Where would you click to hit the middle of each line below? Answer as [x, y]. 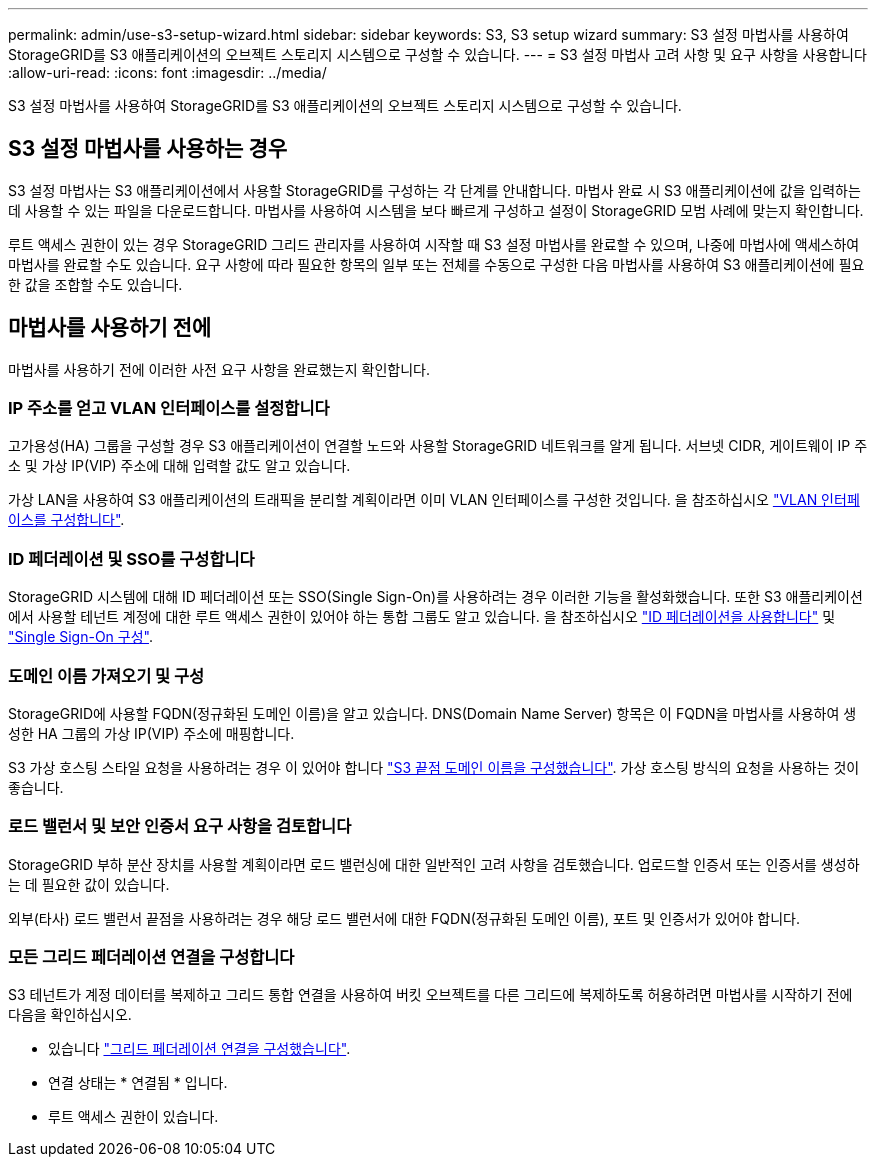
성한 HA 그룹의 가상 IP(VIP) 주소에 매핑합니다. [151, 733]
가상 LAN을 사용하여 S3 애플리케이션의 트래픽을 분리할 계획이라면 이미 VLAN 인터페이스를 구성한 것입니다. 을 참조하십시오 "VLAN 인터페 [434, 500]
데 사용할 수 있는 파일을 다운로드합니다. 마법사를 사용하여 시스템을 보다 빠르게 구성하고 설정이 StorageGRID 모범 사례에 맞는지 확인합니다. [436, 210]
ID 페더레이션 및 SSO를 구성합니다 [131, 558]
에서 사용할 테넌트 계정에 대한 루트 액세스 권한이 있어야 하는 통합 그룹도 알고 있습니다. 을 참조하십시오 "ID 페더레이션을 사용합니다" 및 [422, 617]
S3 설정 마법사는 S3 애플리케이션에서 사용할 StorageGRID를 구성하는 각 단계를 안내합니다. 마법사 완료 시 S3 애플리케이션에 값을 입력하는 [434, 190]
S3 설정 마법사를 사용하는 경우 [148, 149]
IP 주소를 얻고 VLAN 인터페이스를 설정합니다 [169, 408]
